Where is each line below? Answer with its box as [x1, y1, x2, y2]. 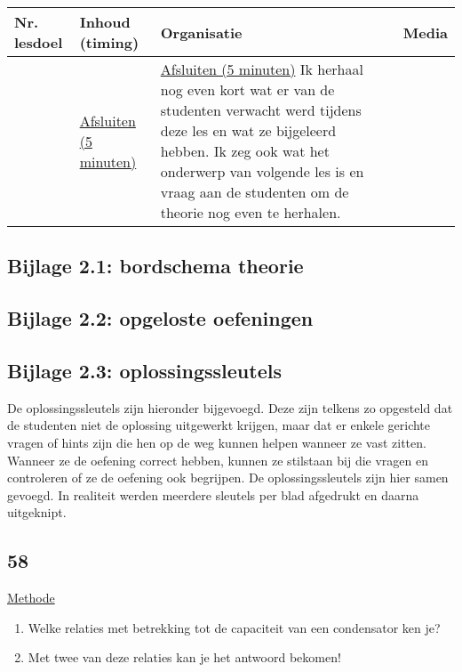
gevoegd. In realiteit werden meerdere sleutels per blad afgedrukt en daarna [7, 485, 419, 504]
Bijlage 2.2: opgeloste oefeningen [7, 304, 314, 332]
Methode [7, 588, 55, 607]
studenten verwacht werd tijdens [160, 100, 362, 120]
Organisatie [160, 21, 243, 43]
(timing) [79, 32, 139, 53]
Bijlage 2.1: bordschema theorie [7, 252, 304, 279]
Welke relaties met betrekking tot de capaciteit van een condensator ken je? [28, 618, 441, 636]
